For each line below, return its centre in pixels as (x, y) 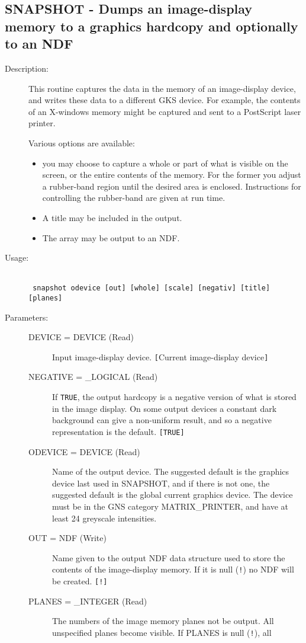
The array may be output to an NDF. (111, 237)
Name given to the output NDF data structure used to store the (169, 557)
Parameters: (27, 317)
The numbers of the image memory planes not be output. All (163, 621)
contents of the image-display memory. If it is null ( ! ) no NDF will (173, 569)
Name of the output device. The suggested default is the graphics (171, 471)
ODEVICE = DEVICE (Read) (84, 451)
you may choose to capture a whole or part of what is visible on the (165, 163)
